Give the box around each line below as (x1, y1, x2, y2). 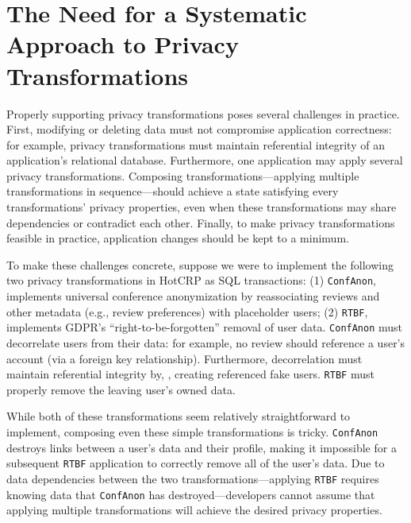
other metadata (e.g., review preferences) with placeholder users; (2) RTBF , (6, 303, 368, 320)
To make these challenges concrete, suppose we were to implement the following (6, 256, 394, 273)
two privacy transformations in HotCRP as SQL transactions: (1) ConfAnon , (6, 272, 376, 289)
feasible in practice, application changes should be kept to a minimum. (6, 230, 349, 246)
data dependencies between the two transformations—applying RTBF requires (6, 470, 379, 486)
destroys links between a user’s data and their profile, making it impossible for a (6, 439, 397, 455)
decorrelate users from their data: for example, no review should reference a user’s (6, 335, 405, 351)
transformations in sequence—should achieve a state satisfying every (6, 183, 339, 200)
